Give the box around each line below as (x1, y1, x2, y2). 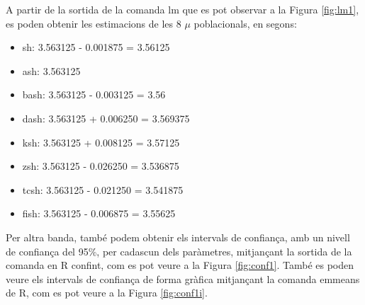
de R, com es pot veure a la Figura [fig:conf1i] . (6, 285, 208, 300)
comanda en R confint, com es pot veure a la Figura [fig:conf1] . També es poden (6, 258, 354, 272)
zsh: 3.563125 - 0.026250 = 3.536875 (22, 159, 179, 173)
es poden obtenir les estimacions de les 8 (6, 16, 181, 30)
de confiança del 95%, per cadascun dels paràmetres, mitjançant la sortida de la (6, 243, 352, 258)
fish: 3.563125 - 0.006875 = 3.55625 (22, 206, 176, 221)
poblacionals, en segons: (193, 16, 297, 30)
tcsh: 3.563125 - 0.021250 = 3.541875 (22, 182, 184, 197)
